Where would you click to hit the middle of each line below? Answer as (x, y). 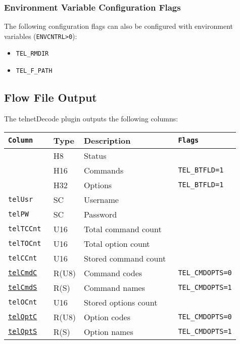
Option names (108, 331)
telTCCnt (25, 229)
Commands (104, 170)
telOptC (23, 317)
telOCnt (23, 302)
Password (100, 214)
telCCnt (23, 258)
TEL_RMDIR (32, 54)
